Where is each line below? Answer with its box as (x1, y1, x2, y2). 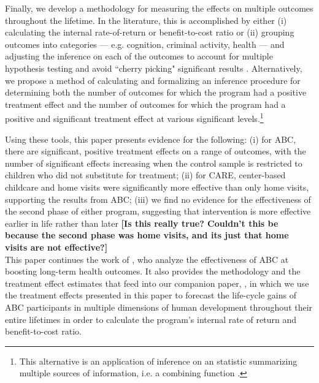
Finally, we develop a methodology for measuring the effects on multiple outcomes (5, 2, 313, 14)
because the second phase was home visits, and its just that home (5, 229, 289, 241)
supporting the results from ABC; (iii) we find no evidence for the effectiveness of (5, 192, 311, 205)
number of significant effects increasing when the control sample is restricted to (5, 156, 302, 169)
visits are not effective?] (5, 240, 108, 253)
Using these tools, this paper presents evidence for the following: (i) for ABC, (5, 132, 296, 145)
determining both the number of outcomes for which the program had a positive (5, 86, 307, 99)
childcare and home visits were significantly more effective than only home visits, (5, 180, 309, 193)
